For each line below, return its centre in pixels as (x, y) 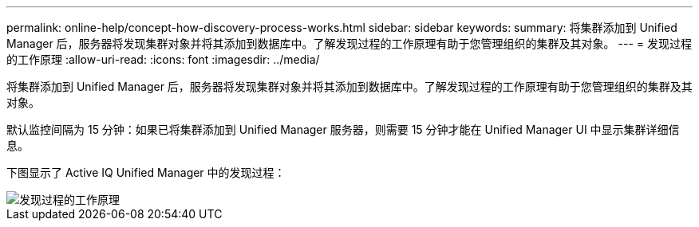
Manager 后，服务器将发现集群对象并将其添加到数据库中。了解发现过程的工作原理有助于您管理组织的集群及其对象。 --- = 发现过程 (349, 43)
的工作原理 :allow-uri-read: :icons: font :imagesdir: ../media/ (163, 59)
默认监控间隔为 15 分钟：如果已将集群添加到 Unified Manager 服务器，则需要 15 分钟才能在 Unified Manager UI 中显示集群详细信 (343, 129)
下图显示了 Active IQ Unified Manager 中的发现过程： (146, 172)
